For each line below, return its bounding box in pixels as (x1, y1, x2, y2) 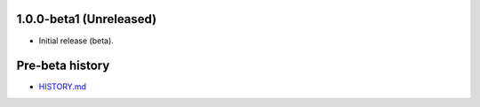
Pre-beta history (16, 58, 110, 73)
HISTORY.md (38, 81, 86, 92)
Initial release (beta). (38, 35, 115, 46)
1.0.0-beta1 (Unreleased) (16, 11, 157, 27)
